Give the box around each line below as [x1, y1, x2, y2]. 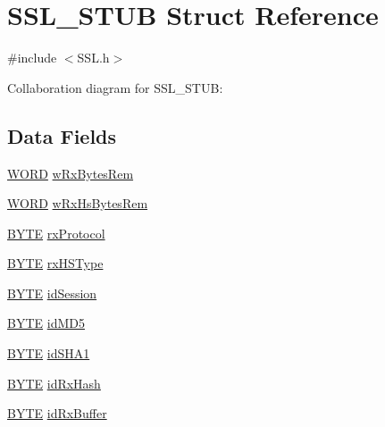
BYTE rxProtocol [7, 223, 105, 242]
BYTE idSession [7, 283, 97, 302]
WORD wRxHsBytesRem [7, 194, 148, 213]
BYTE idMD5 [7, 314, 85, 332]
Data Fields [7, 121, 117, 149]
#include [7, 48, 57, 67]
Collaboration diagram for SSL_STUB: [7, 78, 223, 96]
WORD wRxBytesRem [7, 163, 134, 182]
